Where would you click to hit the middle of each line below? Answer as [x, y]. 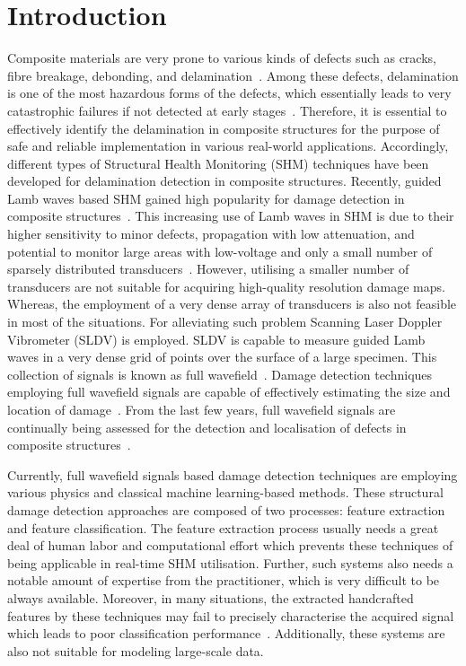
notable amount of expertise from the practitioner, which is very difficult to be [224, 580]
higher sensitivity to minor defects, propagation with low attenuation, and [211, 234]
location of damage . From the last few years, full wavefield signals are [202, 409]
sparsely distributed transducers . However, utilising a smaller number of [208, 269]
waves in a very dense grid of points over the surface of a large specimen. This [222, 357]
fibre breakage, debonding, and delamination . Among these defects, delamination [233, 75]
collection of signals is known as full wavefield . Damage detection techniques [220, 374]
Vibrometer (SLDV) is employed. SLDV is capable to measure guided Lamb [216, 339]
